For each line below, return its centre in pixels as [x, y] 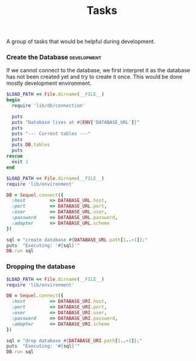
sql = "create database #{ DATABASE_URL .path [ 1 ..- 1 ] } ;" [77, 240]
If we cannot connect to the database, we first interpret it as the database [98, 70]
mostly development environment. [49, 83]
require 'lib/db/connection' [49, 106]
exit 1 [20, 162]
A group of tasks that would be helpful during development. [81, 42]
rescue [15, 156]
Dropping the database [41, 266]
